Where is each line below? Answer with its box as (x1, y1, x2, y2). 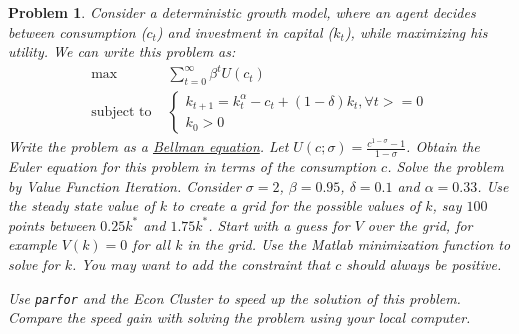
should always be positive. (346, 253, 502, 274)
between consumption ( (8, 21, 147, 42)
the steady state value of (8, 195, 155, 216)
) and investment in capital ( (156, 21, 334, 42)
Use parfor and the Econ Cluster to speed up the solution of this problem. (8, 287, 461, 308)
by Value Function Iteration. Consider (8, 175, 241, 196)
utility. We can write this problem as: (8, 41, 236, 62)
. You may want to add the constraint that (72, 253, 331, 274)
